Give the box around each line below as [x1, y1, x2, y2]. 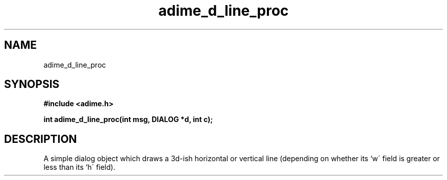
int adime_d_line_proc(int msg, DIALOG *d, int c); [43, 115, 213, 124]
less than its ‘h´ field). [43, 163, 115, 172]
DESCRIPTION [4, 132, 77, 145]
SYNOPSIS [4, 78, 60, 91]
